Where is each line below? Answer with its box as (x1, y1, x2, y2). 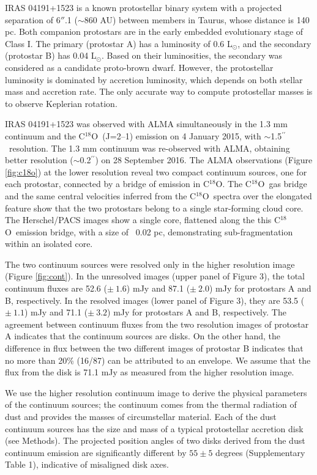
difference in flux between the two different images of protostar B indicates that (5, 342, 304, 355)
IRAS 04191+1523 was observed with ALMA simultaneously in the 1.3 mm (5, 117, 288, 130)
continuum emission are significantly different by (5, 446, 187, 458)
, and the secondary (237, 37, 311, 50)
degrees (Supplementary (215, 446, 305, 458)
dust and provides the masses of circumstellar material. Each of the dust (5, 410, 277, 422)
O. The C (215, 177, 252, 190)
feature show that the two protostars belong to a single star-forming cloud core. (5, 201, 304, 214)
